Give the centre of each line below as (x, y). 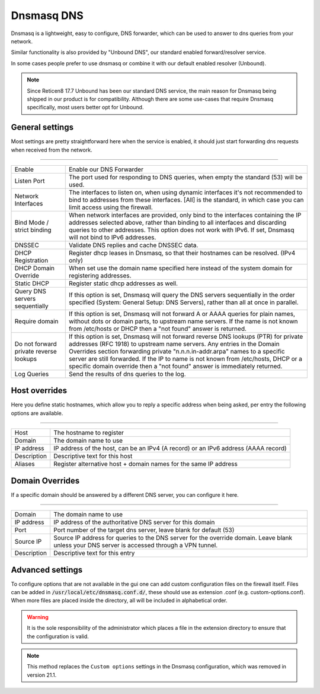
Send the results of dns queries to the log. (127, 374)
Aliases (25, 464)
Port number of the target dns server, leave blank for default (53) (144, 530)
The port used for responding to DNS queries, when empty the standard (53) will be (185, 177)
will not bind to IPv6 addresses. (112, 237)
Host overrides (39, 391)
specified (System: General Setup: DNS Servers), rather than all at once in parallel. (183, 302)
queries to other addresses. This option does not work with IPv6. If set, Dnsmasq (181, 230)
